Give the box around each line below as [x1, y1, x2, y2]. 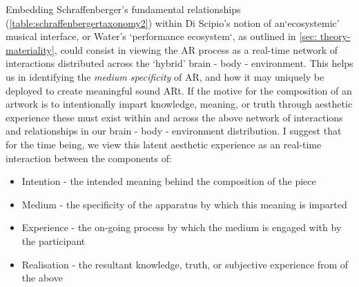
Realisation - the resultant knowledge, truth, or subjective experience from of [21, 257, 349, 271]
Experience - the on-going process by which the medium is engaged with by [21, 220, 342, 235]
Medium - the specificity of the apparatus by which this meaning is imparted [21, 197, 347, 211]
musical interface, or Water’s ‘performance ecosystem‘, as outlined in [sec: [6, 29, 317, 43]
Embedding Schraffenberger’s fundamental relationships [6, 2, 241, 16]
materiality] [6, 42, 55, 57]
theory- [320, 29, 351, 43]
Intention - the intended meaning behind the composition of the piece [21, 174, 316, 188]
